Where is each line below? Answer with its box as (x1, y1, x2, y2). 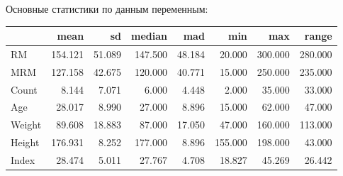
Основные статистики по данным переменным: (6, 1, 208, 16)
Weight (11, 117, 42, 132)
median (131, 28, 167, 43)
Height (11, 135, 40, 150)
